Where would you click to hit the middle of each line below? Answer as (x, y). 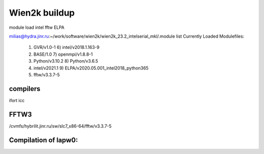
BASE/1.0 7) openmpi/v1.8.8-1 (63, 54)
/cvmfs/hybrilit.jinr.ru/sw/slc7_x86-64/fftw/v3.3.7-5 (60, 126)
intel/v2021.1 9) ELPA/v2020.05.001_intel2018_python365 (91, 68)
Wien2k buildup (42, 13)
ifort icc (17, 100)
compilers (25, 89)
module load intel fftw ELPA (37, 27)
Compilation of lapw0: (44, 140)
